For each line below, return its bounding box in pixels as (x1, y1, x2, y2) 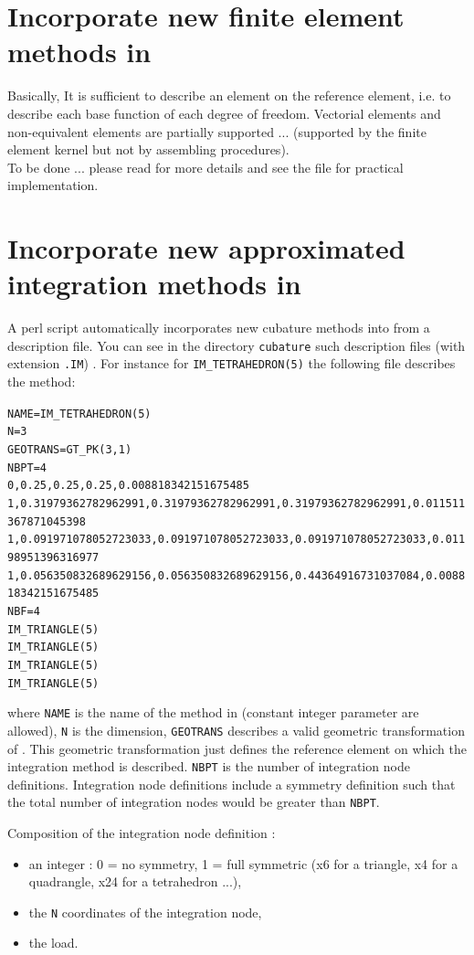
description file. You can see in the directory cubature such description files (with (7, 335, 466, 355)
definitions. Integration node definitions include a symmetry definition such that (7, 774, 456, 793)
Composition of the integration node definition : (7, 823, 276, 842)
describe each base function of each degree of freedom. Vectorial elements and (7, 103, 441, 122)
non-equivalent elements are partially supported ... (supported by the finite (7, 122, 427, 141)
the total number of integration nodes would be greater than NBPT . (7, 792, 380, 812)
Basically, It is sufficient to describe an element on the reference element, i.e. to (7, 86, 451, 105)
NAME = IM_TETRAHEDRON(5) (7, 407, 152, 420)
